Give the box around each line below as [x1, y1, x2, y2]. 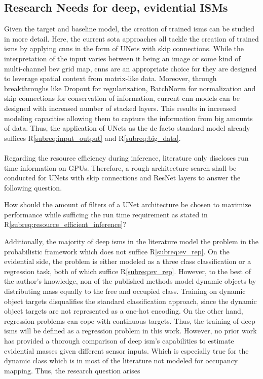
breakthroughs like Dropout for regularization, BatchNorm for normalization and [4, 83, 256, 93]
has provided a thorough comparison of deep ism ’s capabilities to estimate [4, 335, 234, 346]
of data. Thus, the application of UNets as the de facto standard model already [4, 123, 250, 133]
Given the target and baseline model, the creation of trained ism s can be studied [4, 23, 255, 34]
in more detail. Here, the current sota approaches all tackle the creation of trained [4, 33, 259, 44]
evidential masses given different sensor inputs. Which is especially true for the [4, 345, 249, 356]
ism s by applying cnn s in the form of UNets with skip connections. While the [4, 43, 244, 54]
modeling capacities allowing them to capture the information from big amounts [4, 112, 253, 123]
